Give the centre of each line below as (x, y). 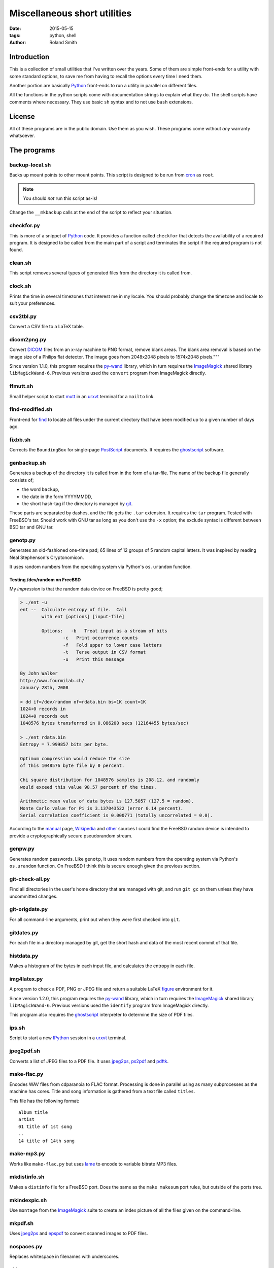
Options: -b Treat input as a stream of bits (104, 631)
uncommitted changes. (33, 896)
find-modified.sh (31, 409)
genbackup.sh (28, 463)
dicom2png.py (28, 339)
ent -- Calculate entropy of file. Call (74, 609)
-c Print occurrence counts (100, 638)
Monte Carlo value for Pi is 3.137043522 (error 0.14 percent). (102, 808)
